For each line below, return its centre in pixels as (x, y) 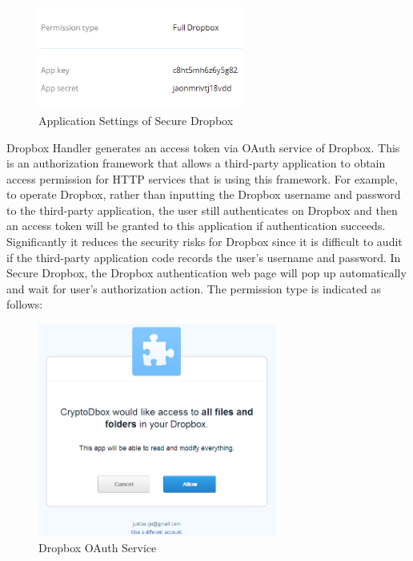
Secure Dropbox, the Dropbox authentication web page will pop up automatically (206, 273)
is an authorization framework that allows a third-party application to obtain (196, 163)
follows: (25, 304)
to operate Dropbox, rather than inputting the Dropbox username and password (204, 194)
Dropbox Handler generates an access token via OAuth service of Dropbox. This (203, 147)
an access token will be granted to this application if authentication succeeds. (196, 226)
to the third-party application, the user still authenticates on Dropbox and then (202, 210)
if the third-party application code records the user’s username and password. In (204, 257)
